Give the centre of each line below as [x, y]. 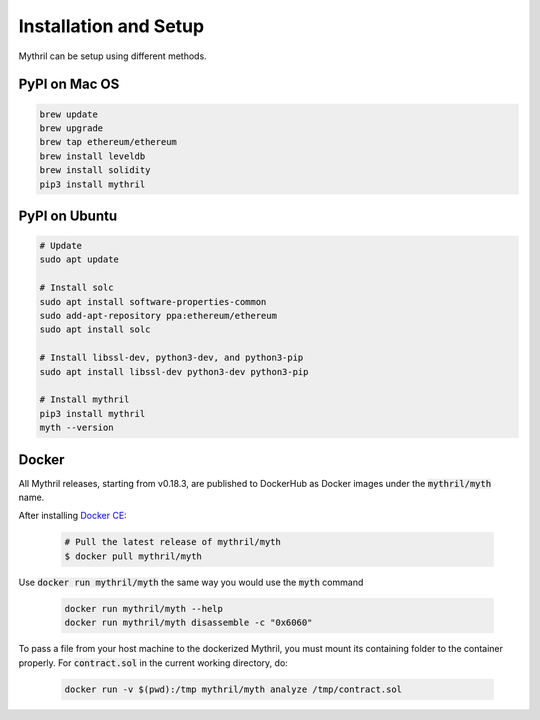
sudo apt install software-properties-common [153, 301]
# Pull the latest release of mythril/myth [173, 542]
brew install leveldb [92, 156]
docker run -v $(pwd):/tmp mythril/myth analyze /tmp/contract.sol [233, 689]
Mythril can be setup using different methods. [112, 56]
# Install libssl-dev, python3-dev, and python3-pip [171, 358]
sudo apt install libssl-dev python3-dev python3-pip [174, 371]
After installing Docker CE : [72, 516]
